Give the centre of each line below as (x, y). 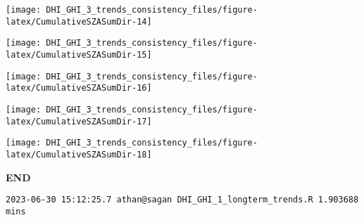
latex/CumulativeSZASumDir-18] (79, 154)
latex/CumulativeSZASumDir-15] (79, 54)
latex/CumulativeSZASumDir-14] (79, 21)
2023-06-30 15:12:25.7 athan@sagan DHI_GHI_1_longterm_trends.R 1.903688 (182, 200)
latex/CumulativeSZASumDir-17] (79, 121)
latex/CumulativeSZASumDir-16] (79, 88)
